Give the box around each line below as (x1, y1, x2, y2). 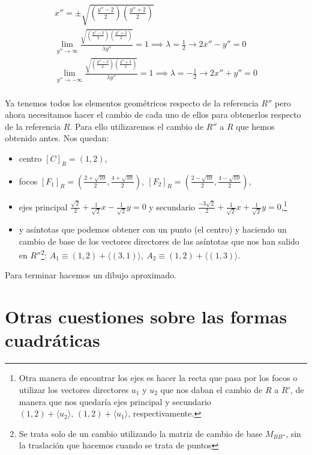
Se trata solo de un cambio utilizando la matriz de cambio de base (19, 427, 263, 439)
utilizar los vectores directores (19, 383, 129, 395)
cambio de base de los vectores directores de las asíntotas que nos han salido (19, 234, 299, 247)
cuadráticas (5, 328, 100, 352)
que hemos (236, 120, 275, 132)
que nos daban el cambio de (160, 383, 263, 395)
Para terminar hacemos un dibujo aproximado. (5, 269, 176, 281)
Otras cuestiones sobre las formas (5, 304, 287, 329)
